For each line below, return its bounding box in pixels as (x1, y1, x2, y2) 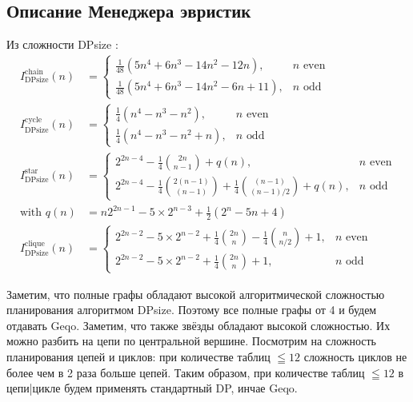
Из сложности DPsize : (6, 36, 118, 53)
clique (25, 240, 45, 249)
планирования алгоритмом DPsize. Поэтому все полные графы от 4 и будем (6, 301, 377, 318)
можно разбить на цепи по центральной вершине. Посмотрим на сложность (6, 332, 376, 349)
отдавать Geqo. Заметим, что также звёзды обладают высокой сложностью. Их (6, 316, 391, 333)
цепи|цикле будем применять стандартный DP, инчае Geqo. (6, 380, 298, 396)
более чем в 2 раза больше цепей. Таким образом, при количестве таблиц (6, 364, 365, 380)
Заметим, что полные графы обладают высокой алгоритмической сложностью (6, 285, 385, 302)
